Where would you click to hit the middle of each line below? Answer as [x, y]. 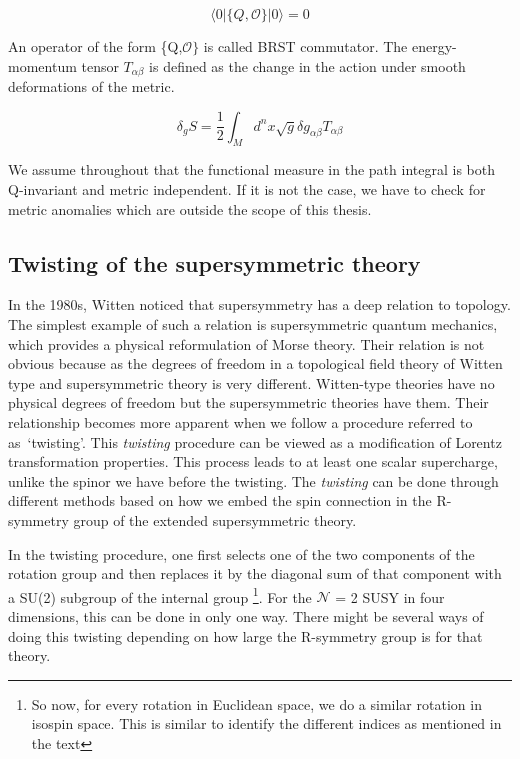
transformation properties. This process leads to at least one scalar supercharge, [253, 461]
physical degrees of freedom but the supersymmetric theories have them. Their [248, 402]
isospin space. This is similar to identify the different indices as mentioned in [266, 723]
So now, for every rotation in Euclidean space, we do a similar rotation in [256, 703]
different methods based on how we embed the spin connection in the [220, 500]
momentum [42, 65]
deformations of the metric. [91, 86]
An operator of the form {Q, [95, 46]
